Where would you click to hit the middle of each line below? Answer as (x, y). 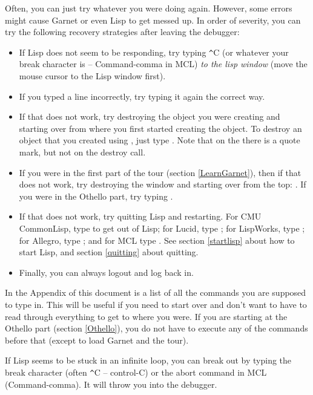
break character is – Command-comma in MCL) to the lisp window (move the (163, 64)
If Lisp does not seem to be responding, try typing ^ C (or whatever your (154, 52)
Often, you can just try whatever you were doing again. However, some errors (149, 8)
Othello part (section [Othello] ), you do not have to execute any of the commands (156, 328)
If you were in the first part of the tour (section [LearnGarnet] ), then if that (160, 172)
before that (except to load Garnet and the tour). (97, 340)
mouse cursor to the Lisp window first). (92, 76)
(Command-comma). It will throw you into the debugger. (111, 384)
